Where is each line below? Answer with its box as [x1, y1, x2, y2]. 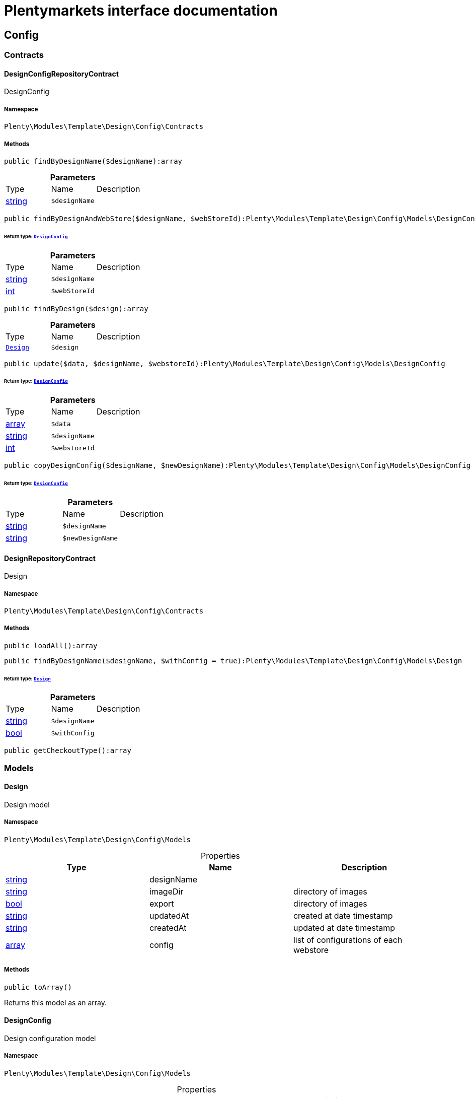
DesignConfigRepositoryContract [4, 69, 119, 78]
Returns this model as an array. [4, 998, 107, 1007]
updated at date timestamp [293, 922, 395, 933]
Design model [4, 800, 50, 809]
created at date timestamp [293, 910, 393, 921]
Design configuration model [4, 1034, 96, 1043]
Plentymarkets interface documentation [4, 2, 278, 19]
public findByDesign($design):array [4, 304, 148, 313]
